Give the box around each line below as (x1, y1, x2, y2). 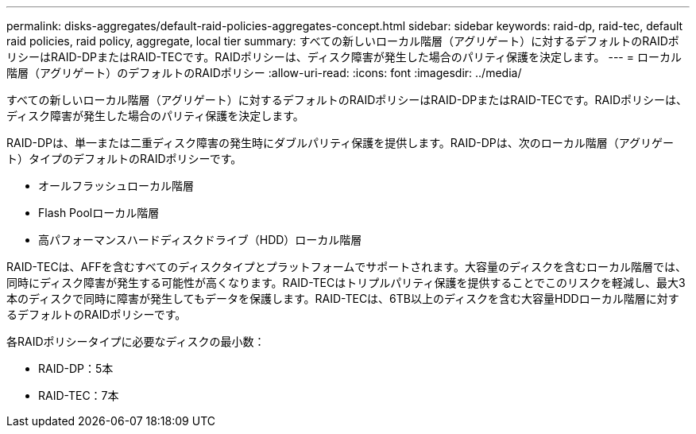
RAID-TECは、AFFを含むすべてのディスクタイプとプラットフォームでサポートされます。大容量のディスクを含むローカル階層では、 (6, 260, 686, 273)
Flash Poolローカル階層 (38, 206, 160, 219)
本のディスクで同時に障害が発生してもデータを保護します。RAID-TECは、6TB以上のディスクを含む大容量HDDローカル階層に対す (6, 292, 679, 305)
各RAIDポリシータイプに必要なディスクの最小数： (6, 335, 265, 348)
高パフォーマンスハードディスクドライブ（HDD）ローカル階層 (38, 233, 362, 246)
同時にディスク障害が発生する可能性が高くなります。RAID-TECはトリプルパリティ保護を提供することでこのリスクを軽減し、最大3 (6, 276, 686, 289)
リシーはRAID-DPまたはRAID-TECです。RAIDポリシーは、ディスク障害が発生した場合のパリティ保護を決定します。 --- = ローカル (6, 50, 682, 64)
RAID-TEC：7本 (38, 389, 119, 402)
